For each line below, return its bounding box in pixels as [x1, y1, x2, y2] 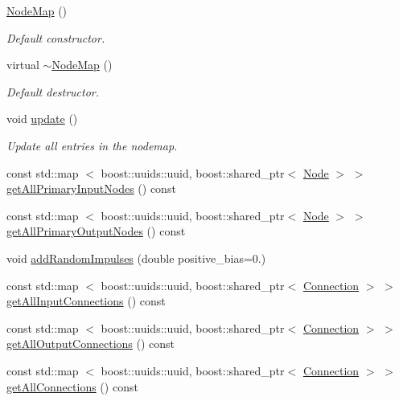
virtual [6, 56, 39, 73]
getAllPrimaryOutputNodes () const [6, 223, 186, 239]
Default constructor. [6, 29, 105, 46]
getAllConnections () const [6, 378, 138, 395]
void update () [6, 110, 78, 127]
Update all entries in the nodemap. [6, 137, 178, 153]
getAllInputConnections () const [6, 293, 166, 309]
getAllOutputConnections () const [6, 335, 175, 352]
